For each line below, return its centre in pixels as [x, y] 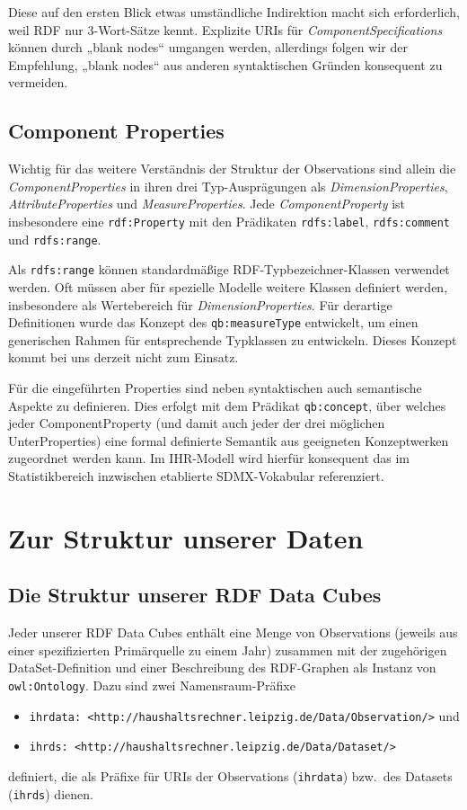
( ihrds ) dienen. [51, 793]
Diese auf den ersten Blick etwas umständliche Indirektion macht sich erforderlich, [234, 12]
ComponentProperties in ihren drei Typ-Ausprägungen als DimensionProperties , [228, 186]
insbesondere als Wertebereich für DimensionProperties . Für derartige [200, 304]
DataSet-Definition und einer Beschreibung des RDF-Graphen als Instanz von [222, 668]
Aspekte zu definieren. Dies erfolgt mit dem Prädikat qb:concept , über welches [227, 405]
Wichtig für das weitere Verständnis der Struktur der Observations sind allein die [232, 169]
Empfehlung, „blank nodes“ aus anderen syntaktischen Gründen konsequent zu [225, 64]
